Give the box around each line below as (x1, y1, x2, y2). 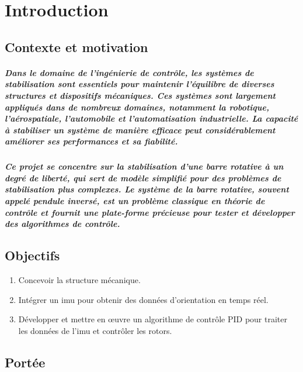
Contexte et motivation (5, 37, 148, 56)
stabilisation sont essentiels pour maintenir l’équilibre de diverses (5, 78, 274, 90)
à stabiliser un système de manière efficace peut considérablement (5, 123, 276, 136)
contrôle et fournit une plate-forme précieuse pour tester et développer (5, 206, 295, 218)
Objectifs (5, 246, 60, 264)
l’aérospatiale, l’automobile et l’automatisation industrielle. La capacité (5, 112, 298, 125)
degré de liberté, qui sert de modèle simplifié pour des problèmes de (5, 171, 281, 184)
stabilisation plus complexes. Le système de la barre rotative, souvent (5, 183, 289, 195)
